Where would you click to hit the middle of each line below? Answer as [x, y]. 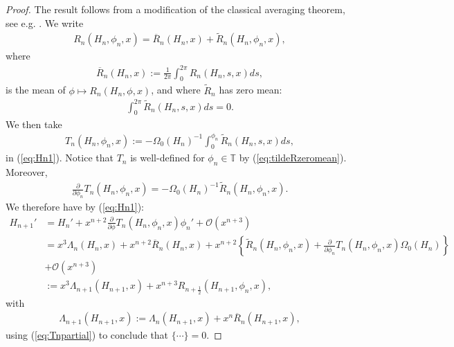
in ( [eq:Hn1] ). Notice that [60, 158]
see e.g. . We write [45, 23]
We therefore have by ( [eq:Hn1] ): [75, 207]
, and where [176, 90]
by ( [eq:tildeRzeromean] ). [293, 158]
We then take [34, 124]
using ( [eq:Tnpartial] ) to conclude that [87, 335]
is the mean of [36, 90]
